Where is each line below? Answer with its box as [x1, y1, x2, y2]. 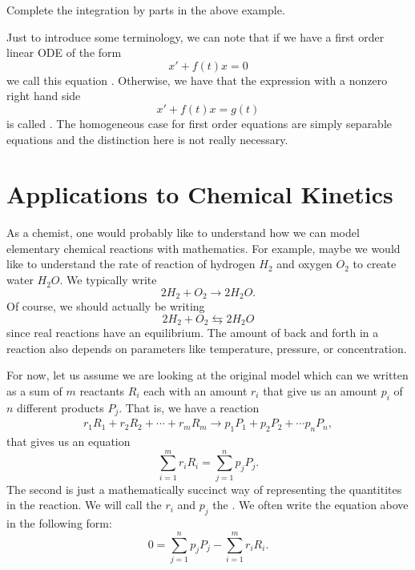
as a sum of [6, 382, 62, 399]
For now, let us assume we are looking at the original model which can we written [6, 367, 409, 383]
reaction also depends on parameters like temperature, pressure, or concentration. [6, 339, 407, 356]
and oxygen [276, 255, 332, 272]
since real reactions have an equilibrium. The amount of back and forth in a [6, 324, 379, 341]
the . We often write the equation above [212, 496, 409, 513]
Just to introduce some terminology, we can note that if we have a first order [6, 28, 385, 45]
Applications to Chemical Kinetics [6, 178, 393, 211]
